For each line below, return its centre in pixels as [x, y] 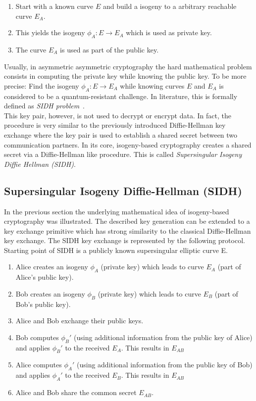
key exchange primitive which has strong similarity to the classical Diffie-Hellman [128, 230]
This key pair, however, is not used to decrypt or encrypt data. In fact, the [118, 115]
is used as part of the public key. [109, 49]
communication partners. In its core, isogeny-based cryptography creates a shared [128, 144]
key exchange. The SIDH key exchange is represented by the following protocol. [125, 240]
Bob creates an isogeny [50, 293]
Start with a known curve [54, 6]
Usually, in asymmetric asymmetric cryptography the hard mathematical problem [128, 66]
